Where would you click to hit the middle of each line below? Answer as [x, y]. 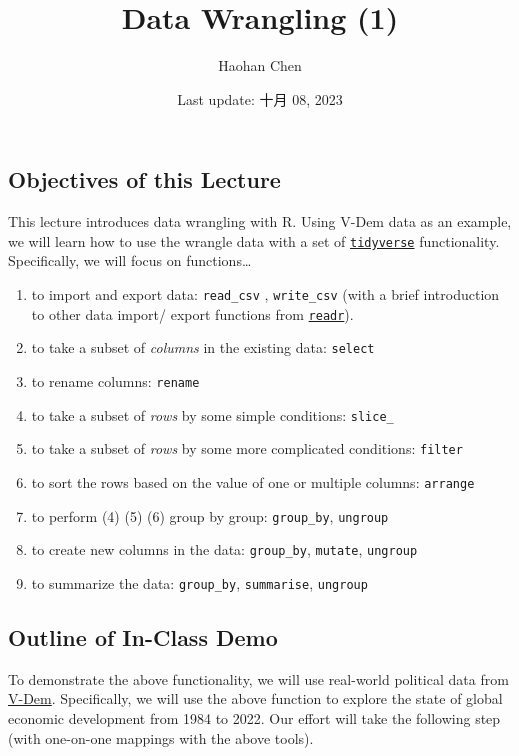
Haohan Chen [260, 65]
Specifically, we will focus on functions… [130, 260]
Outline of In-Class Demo [143, 636]
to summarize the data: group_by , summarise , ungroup [199, 582]
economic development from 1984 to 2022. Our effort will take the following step [254, 717]
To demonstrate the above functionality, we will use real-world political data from [258, 678]
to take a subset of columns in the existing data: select [203, 347]
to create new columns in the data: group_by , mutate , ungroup [224, 549]
